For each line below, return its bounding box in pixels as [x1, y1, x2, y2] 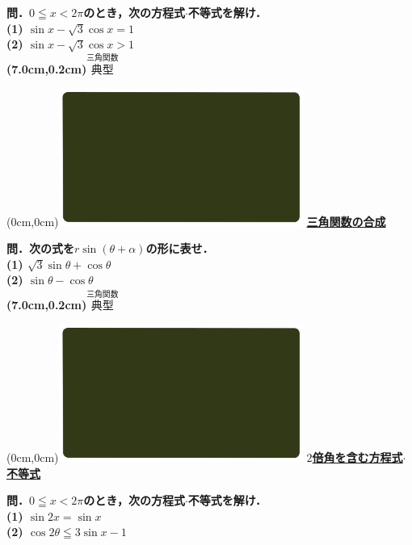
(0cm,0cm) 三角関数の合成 [6, 212, 386, 229]
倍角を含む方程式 [312, 448, 403, 465]
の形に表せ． [145, 240, 214, 257]
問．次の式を [6, 240, 74, 257]
